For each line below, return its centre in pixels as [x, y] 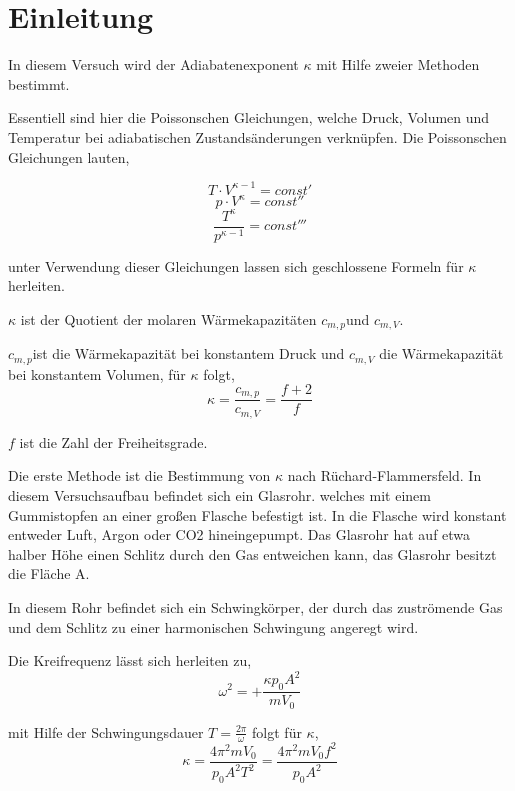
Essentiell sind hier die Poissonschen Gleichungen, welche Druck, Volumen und [249, 117]
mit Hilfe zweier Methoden [398, 64]
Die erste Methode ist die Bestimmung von [139, 475]
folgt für [277, 731]
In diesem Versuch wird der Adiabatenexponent [153, 64]
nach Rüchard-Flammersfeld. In [384, 475]
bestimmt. [39, 83]
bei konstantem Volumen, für [97, 373]
